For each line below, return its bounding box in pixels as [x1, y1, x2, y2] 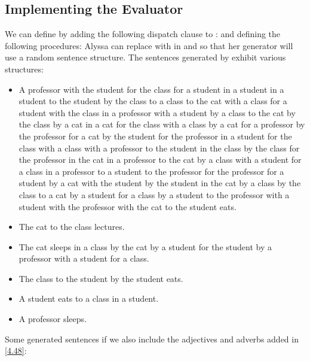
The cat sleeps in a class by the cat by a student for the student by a [19, 240, 272, 253]
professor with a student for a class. [19, 252, 149, 265]
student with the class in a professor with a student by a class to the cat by [19, 106, 296, 119]
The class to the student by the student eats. [19, 272, 183, 284]
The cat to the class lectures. [19, 220, 125, 233]
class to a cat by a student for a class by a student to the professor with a [19, 188, 290, 201]
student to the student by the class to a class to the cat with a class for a [19, 95, 287, 107]
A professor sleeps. [19, 313, 87, 325]
